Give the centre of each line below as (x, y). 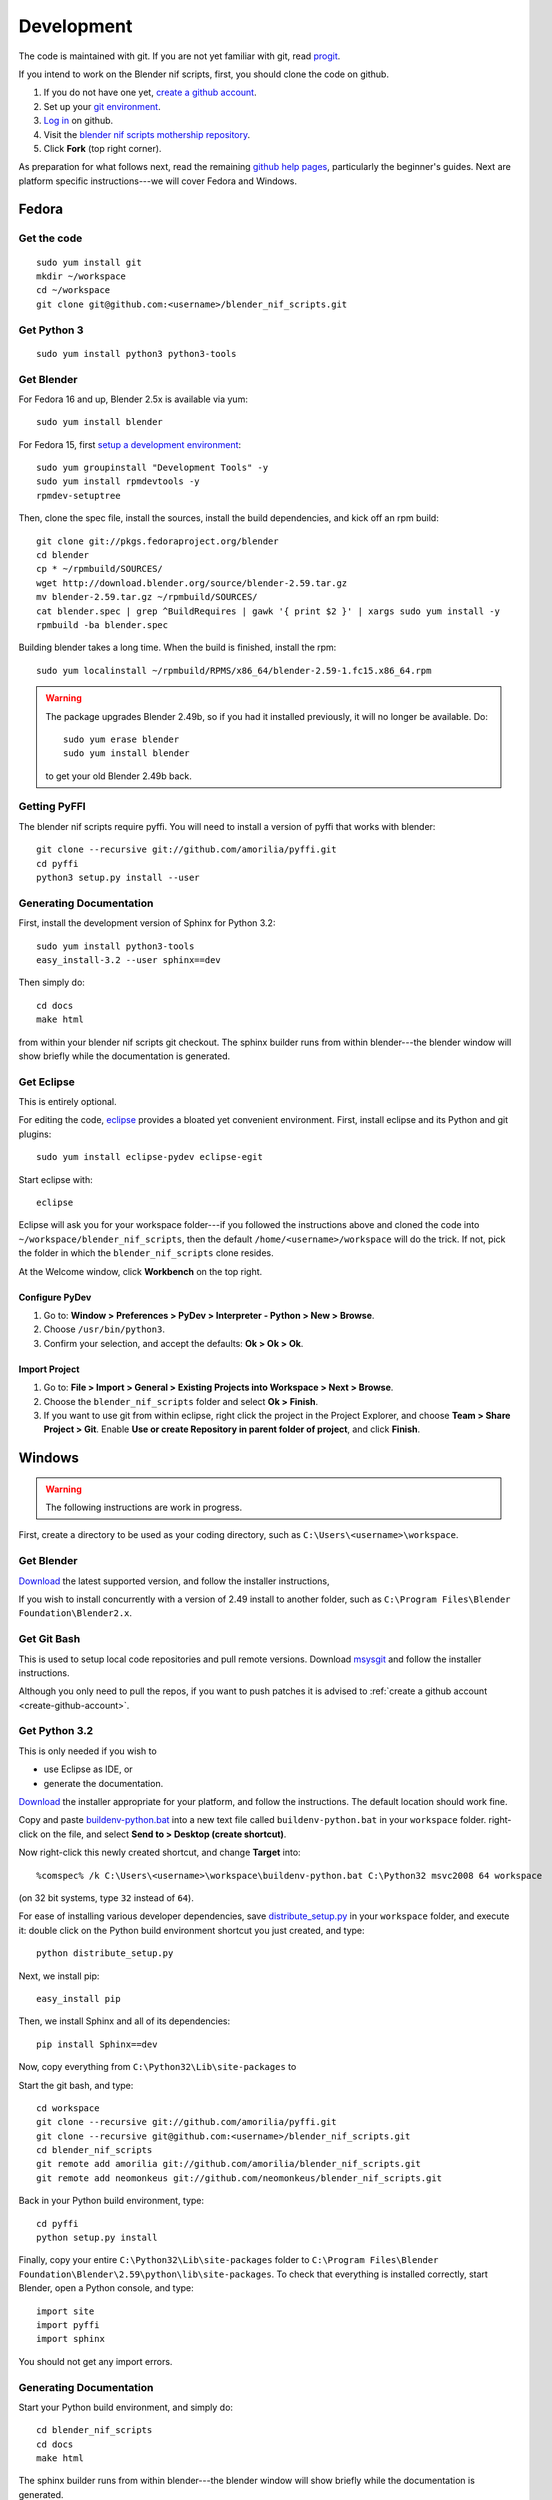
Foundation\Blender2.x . (75, 1613)
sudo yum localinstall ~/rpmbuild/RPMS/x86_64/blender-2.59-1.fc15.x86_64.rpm (234, 670)
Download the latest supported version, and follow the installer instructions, (174, 1581)
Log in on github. (78, 121)
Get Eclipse (46, 1082)
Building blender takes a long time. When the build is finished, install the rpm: (177, 647)
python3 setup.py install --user (118, 878)
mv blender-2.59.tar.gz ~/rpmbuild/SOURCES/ (147, 597)
